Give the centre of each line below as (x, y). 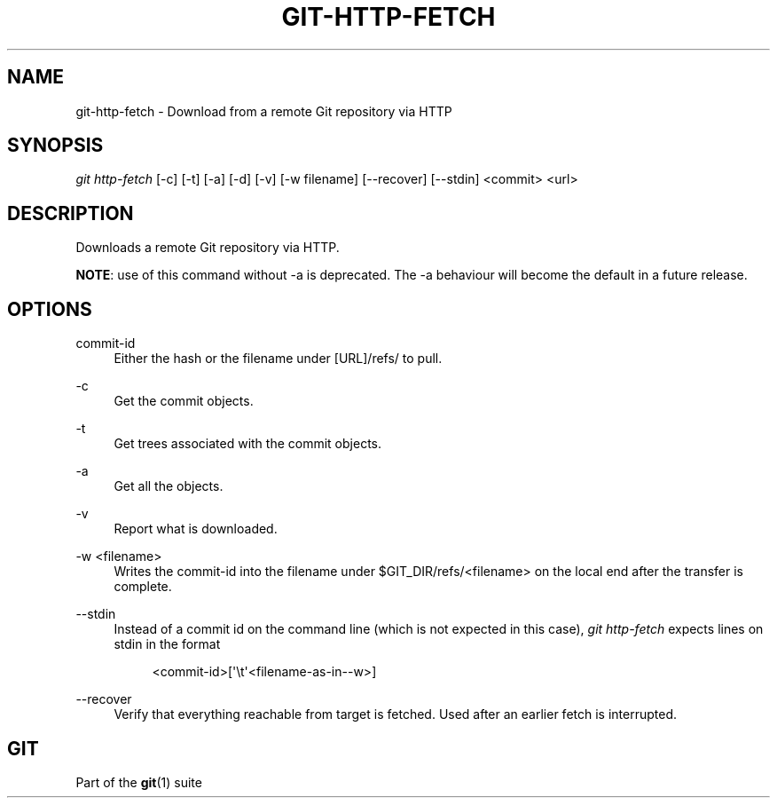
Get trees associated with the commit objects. (247, 444)
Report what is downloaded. (196, 529)
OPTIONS (50, 309)
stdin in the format (167, 644)
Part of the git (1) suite (139, 782)
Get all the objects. (169, 486)
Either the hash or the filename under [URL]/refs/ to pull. (278, 359)
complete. (143, 587)
